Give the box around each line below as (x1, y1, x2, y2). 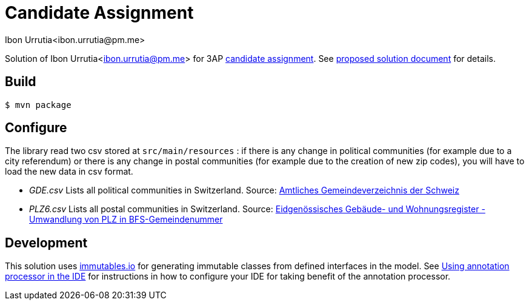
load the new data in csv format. (5, 166, 133, 177)
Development (5, 235, 88, 250)
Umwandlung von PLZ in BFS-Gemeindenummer (29, 214, 223, 225)
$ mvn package (5, 99, 72, 110)
